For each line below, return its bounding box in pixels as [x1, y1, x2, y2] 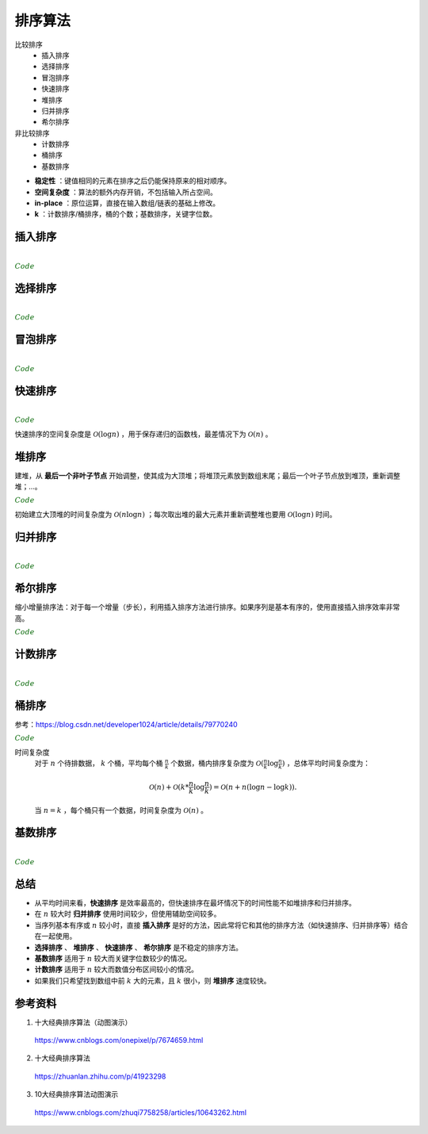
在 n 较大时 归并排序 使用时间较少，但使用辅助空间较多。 [34, 909, 221, 919]
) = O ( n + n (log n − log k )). [208, 782, 297, 791]
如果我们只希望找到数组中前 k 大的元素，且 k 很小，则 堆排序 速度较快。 [34, 975, 271, 985]
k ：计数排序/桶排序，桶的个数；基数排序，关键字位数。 [34, 209, 217, 219]
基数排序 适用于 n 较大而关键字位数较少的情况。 [34, 953, 192, 963]
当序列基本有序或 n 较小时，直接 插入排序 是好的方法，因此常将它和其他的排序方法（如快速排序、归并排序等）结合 [34, 920, 408, 929]
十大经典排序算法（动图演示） [34, 1017, 132, 1027]
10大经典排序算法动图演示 [34, 1090, 119, 1099]
